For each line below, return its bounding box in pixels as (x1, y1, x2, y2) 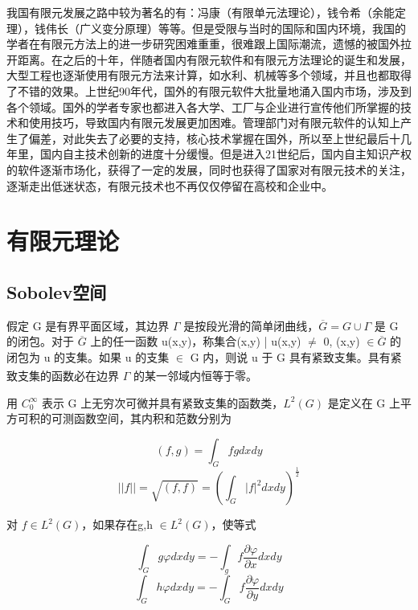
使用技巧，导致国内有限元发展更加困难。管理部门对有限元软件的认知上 (28, 114, 400, 131)
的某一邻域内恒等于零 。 (133, 367, 257, 384)
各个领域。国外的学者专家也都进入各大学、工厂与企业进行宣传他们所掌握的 (6, 98, 400, 115)
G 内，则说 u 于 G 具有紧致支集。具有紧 (190, 348, 402, 365)
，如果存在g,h (81, 516, 154, 533)
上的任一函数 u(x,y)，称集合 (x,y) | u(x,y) (90, 333, 301, 350)
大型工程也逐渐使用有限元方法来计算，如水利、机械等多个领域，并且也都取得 (6, 67, 412, 84)
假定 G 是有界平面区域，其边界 (6, 317, 170, 334)
